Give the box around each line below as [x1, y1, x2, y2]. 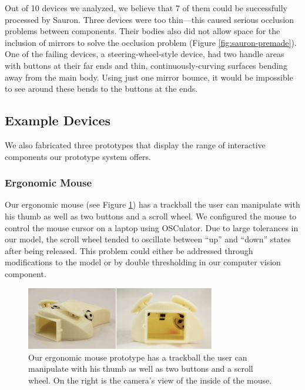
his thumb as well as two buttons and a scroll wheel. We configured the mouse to [5, 209, 297, 222]
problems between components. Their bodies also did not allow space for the [5, 25, 280, 37]
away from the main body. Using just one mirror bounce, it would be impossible [5, 71, 293, 83]
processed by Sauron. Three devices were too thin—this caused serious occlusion [5, 13, 294, 25]
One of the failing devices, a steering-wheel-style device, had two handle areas [5, 48, 284, 60]
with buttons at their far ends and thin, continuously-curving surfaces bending [5, 59, 287, 71]
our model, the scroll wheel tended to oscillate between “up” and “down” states [5, 233, 291, 245]
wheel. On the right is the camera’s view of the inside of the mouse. [28, 374, 272, 386]
